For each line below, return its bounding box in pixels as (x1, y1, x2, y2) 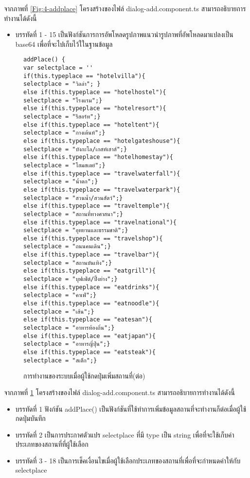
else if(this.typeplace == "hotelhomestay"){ (23, 154, 173, 161)
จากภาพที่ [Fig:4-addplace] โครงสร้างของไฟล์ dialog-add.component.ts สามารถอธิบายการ (4, 3, 246, 13)
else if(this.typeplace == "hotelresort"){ (23, 105, 166, 112)
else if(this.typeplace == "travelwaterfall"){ (23, 170, 180, 177)
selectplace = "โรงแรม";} (23, 97, 103, 104)
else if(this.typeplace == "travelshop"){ (23, 235, 163, 242)
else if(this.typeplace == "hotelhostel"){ (23, 89, 166, 96)
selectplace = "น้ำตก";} (23, 178, 98, 185)
